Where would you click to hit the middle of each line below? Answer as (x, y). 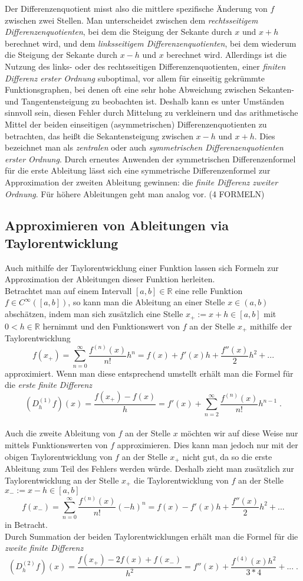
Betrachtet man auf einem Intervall (68, 290)
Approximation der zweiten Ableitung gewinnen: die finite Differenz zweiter (141, 182)
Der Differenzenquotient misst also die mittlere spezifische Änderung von (136, 8)
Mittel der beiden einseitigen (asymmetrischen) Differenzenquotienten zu (136, 124)
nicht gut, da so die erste (227, 456)
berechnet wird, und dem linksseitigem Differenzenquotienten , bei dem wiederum (151, 43)
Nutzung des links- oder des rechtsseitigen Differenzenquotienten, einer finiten (145, 66)
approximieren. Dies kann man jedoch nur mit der (208, 444)
